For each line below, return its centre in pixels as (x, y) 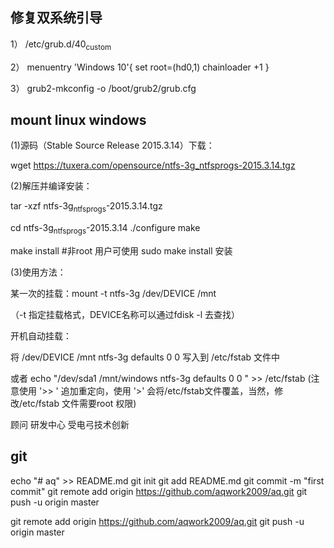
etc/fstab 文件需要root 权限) (79, 404)
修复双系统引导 (56, 18)
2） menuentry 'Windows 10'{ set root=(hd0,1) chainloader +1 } (140, 67)
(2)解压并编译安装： (51, 186)
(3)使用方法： (38, 272)
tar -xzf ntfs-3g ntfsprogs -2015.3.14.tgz (86, 207)
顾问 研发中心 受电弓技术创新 (70, 425)
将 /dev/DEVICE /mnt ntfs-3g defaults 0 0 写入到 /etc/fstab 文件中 (145, 357)
